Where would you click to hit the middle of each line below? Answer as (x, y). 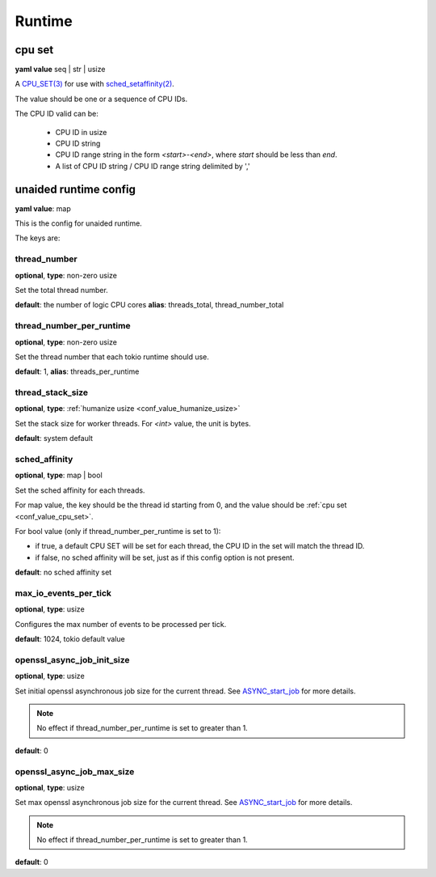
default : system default (54, 438)
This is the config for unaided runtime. (79, 223)
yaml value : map (43, 208)
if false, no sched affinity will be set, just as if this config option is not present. (165, 557)
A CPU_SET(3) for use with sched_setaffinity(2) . (95, 84)
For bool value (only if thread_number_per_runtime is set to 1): (118, 531)
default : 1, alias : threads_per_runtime (77, 371)
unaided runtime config (75, 189)
